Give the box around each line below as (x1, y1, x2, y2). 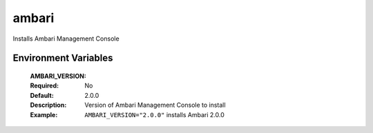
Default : (30, 91, 55, 99)
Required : (30, 81, 59, 90)
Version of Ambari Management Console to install (84, 101, 226, 110)
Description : (30, 101, 67, 110)
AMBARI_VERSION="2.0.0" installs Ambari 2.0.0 (84, 110, 224, 119)
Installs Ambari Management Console (12, 34, 120, 43)
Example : (30, 110, 58, 119)
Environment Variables (12, 52, 113, 64)
